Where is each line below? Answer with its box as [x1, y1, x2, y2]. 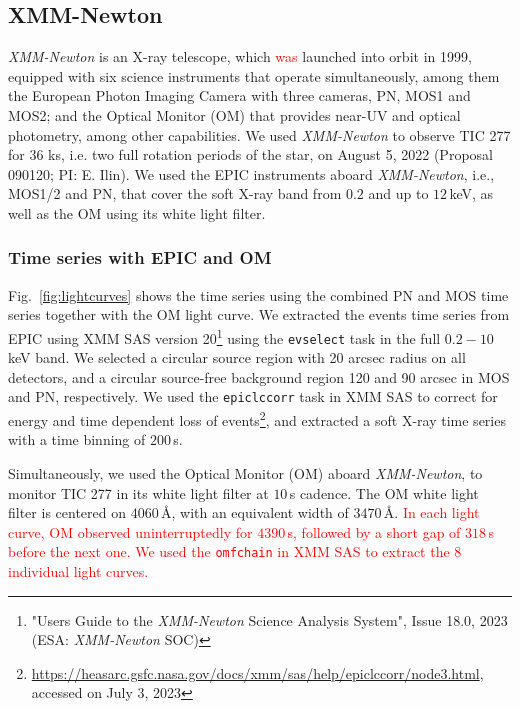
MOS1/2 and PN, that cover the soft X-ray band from [8, 183, 342, 204]
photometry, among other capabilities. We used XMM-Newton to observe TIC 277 [8, 124, 511, 145]
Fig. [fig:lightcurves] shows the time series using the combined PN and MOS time [8, 284, 509, 305]
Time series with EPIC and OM [8, 245, 272, 270]
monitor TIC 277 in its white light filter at [8, 482, 269, 503]
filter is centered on [8, 502, 126, 523]
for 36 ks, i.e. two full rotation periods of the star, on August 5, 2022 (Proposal [8, 144, 493, 165]
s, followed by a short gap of [287, 521, 461, 542]
